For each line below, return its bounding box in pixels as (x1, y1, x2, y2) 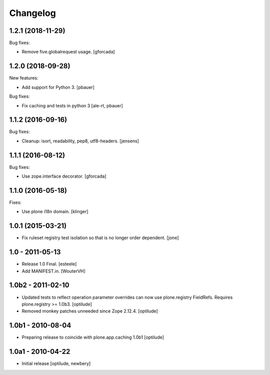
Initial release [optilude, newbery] (21, 361, 91, 367)
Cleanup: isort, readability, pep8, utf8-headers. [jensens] (21, 138, 139, 144)
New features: (9, 75, 38, 81)
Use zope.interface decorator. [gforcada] (21, 173, 107, 179)
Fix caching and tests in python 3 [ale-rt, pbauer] (21, 102, 123, 108)
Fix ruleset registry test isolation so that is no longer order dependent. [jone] (21, 235, 179, 241)
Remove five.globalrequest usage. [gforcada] (21, 49, 115, 55)
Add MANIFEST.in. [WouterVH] (21, 268, 86, 274)
